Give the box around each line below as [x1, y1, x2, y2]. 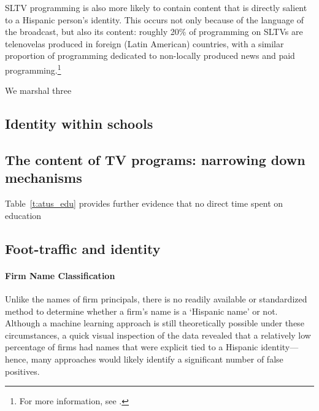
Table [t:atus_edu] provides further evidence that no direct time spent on [5, 197, 283, 210]
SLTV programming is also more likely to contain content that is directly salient [5, 1, 307, 13]
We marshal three [5, 84, 72, 97]
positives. [5, 364, 40, 377]
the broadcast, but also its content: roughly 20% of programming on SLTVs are [5, 25, 303, 38]
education [5, 209, 42, 221]
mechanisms [5, 168, 82, 187]
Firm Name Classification [5, 269, 115, 282]
